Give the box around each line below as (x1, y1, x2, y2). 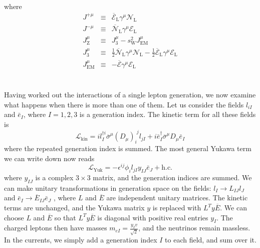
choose (4, 212, 24, 222)
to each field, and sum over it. (165, 234, 256, 245)
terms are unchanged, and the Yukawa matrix (4, 202, 145, 213)
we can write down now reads (4, 153, 95, 163)
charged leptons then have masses (4, 222, 107, 233)
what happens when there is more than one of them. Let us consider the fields (4, 99, 244, 109)
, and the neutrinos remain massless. (138, 222, 250, 233)
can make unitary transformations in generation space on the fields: (4, 182, 211, 193)
